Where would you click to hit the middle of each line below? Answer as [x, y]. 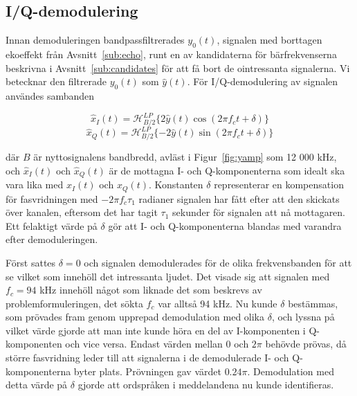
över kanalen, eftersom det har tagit [82, 212]
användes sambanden [50, 95]
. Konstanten [176, 184]
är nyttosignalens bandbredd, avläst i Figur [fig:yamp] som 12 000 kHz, [185, 157]
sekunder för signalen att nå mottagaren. [259, 212]
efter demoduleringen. [52, 239]
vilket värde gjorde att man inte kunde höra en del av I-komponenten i [156, 330]
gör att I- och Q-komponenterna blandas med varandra [225, 225]
